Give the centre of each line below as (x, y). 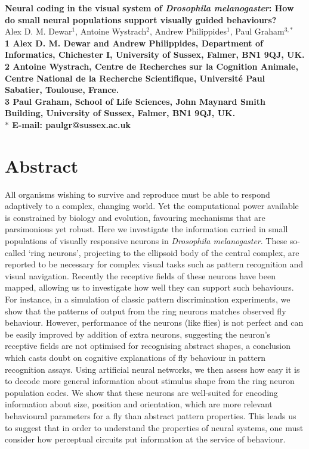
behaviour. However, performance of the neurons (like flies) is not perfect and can (154, 322)
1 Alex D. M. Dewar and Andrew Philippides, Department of (134, 43)
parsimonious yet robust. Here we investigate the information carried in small (146, 229)
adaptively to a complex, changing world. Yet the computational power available (152, 206)
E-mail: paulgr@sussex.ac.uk (71, 124)
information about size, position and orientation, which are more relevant (139, 404)
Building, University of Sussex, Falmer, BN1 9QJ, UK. (120, 113)
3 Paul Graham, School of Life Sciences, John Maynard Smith (135, 101)
